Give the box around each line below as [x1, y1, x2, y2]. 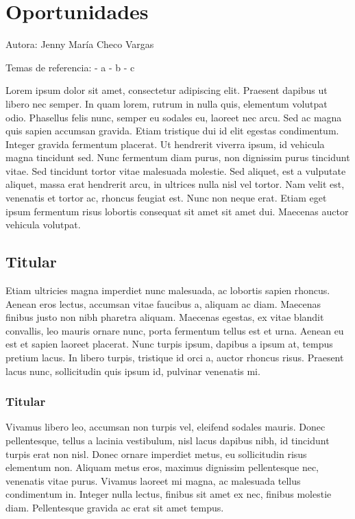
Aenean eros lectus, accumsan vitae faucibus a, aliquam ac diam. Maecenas [5, 296, 321, 311]
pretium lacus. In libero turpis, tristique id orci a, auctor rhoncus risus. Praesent [5, 350, 344, 365]
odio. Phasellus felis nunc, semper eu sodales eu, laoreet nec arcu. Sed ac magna [5, 110, 342, 124]
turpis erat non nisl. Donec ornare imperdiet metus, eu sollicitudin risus [5, 446, 307, 461]
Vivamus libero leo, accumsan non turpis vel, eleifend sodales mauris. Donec [5, 420, 326, 434]
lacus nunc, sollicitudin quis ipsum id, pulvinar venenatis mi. [5, 363, 260, 378]
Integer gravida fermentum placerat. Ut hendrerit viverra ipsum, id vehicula [5, 136, 325, 151]
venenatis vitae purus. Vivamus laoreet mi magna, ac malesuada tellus [5, 473, 301, 487]
